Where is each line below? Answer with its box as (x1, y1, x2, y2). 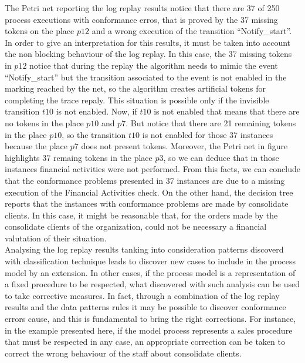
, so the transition (62, 128, 126, 140)
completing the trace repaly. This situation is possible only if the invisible (5, 93, 269, 106)
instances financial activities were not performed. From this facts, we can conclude (5, 163, 300, 175)
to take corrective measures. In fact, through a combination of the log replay (5, 289, 280, 301)
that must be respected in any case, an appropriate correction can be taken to (5, 335, 285, 348)
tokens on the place (5, 25, 74, 37)
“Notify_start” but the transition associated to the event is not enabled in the (5, 70, 287, 83)
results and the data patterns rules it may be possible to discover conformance (5, 301, 286, 313)
